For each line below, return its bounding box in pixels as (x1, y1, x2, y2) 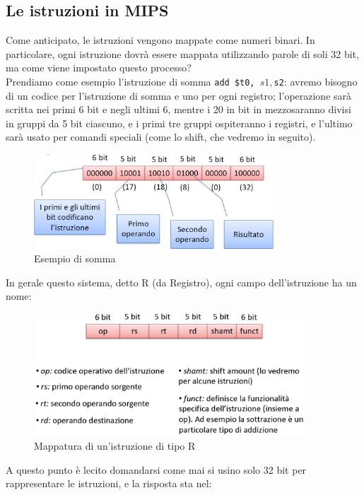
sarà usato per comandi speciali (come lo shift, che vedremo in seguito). (6, 129, 316, 144)
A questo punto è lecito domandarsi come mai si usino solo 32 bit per (6, 462, 307, 477)
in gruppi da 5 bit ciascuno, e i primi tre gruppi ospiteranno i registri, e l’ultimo (6, 115, 353, 130)
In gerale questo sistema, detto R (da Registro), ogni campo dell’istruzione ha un (6, 274, 357, 289)
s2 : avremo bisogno (274, 74, 358, 88)
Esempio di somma (34, 251, 116, 266)
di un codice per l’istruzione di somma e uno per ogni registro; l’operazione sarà (6, 88, 352, 103)
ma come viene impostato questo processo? (6, 60, 192, 75)
